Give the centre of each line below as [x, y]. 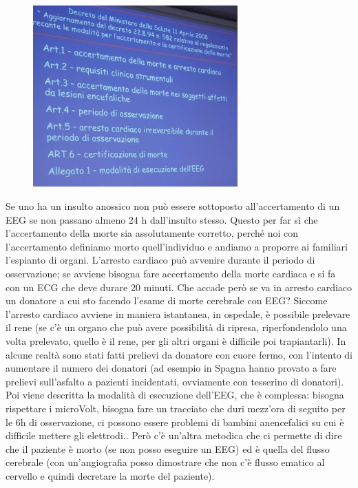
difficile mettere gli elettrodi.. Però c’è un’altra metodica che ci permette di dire [174, 435]
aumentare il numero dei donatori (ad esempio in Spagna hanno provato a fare [171, 368]
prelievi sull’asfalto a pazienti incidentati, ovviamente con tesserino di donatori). [175, 381]
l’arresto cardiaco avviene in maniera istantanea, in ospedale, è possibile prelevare [178, 314]
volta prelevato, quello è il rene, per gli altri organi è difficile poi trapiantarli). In [176, 341]
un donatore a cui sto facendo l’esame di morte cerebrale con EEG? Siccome [167, 300]
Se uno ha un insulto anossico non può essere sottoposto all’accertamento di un [173, 206]
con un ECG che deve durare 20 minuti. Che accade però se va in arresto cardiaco [179, 287]
